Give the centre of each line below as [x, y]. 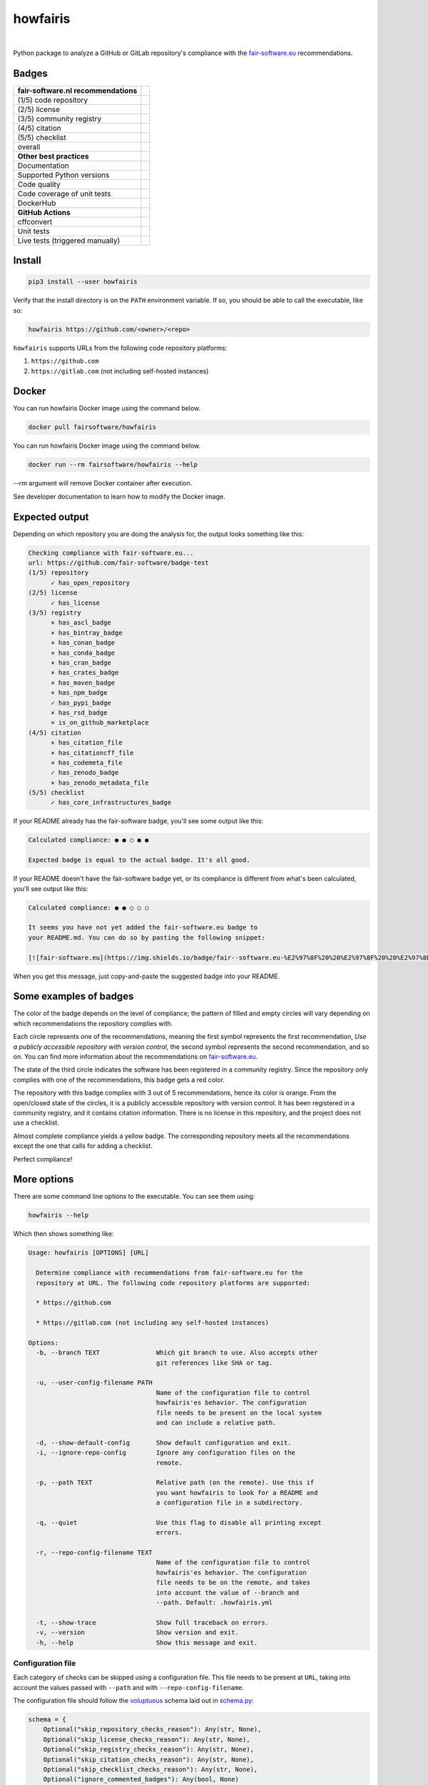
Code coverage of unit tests [64, 193]
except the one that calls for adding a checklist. [83, 1146]
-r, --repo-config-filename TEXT [94, 1553]
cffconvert [35, 221]
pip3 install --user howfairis [83, 282]
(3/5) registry [55, 613]
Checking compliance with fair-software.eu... [111, 553]
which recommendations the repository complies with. [93, 1023]
